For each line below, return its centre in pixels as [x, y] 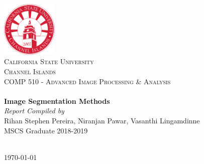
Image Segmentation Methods [57, 101]
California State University [49, 61]
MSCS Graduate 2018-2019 [46, 130]
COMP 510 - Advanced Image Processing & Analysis [87, 81]
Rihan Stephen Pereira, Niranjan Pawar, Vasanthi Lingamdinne [102, 120]
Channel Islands [30, 71]
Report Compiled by [34, 111]
